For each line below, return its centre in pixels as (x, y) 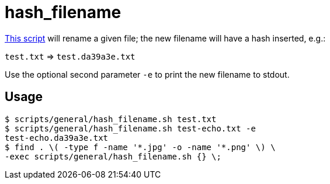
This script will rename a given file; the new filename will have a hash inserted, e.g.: (165, 38)
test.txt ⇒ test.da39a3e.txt (70, 56)
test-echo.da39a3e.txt (57, 138)
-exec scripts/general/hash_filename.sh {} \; (113, 156)
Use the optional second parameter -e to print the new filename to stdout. (147, 74)
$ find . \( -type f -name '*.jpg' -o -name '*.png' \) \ (140, 147)
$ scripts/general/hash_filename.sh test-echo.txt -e (130, 128)
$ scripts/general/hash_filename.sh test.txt (111, 119)
